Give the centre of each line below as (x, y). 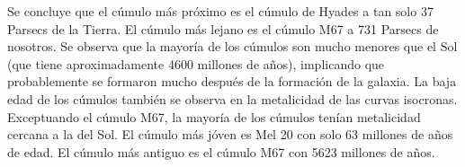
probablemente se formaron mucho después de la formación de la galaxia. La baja (232, 81)
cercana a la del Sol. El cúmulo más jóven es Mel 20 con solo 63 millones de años (230, 134)
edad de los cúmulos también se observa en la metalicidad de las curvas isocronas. (232, 98)
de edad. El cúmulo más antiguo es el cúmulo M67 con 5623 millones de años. (221, 151)
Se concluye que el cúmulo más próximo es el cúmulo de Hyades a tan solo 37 (220, 11)
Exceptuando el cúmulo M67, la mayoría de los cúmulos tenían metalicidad (214, 116)
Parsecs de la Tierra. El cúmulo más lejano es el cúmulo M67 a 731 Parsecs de (223, 28)
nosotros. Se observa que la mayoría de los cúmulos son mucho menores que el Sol (232, 46)
